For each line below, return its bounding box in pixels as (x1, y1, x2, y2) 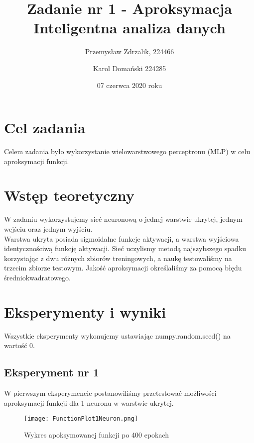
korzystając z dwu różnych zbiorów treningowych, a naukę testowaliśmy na (4, 253, 232, 263)
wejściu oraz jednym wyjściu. (4, 223, 93, 234)
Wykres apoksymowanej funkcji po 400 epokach (24, 429, 169, 440)
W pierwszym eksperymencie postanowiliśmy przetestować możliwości (4, 388, 217, 398)
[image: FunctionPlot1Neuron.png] (24, 415, 138, 423)
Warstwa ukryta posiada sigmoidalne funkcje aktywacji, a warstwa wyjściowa (4, 233, 239, 244)
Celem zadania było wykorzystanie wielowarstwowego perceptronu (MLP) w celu (4, 146, 251, 157)
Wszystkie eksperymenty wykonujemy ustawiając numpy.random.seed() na (4, 330, 231, 341)
